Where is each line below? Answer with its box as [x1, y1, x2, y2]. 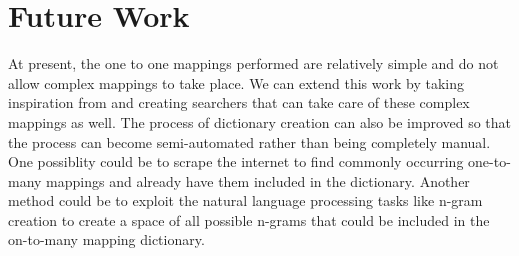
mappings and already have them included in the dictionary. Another [46, 170, 470, 191]
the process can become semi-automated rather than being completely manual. [8, 131, 491, 152]
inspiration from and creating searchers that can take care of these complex [8, 92, 470, 113]
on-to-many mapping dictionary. [8, 229, 205, 250]
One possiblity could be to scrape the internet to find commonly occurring [8, 151, 464, 172]
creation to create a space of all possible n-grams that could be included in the [8, 209, 490, 230]
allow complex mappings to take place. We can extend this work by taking [8, 72, 464, 93]
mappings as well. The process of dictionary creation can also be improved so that [8, 111, 512, 132]
